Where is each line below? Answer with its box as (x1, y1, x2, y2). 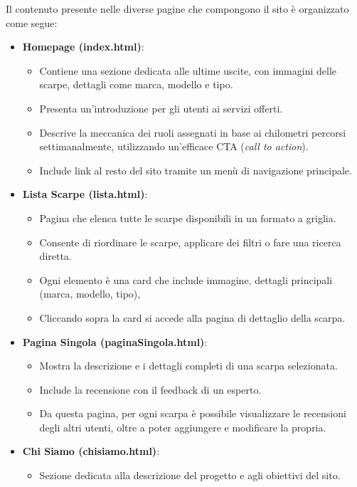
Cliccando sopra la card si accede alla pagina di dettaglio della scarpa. (39, 310, 346, 325)
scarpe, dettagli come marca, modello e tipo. (39, 77, 233, 92)
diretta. (39, 248, 72, 263)
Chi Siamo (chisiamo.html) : (22, 444, 160, 459)
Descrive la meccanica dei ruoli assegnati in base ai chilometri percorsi (39, 125, 346, 140)
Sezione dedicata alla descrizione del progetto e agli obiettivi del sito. (39, 468, 341, 483)
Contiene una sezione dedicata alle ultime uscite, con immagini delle (39, 63, 336, 78)
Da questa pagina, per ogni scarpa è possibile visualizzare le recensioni (39, 406, 346, 421)
